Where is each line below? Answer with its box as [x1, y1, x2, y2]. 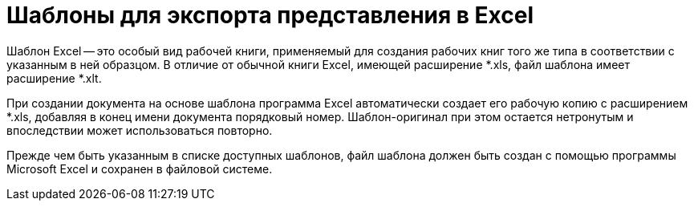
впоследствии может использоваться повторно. [6, 123, 273, 137]
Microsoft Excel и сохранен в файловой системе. [6, 161, 273, 176]
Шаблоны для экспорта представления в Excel [6, 2, 534, 29]
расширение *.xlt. [6, 71, 102, 85]
